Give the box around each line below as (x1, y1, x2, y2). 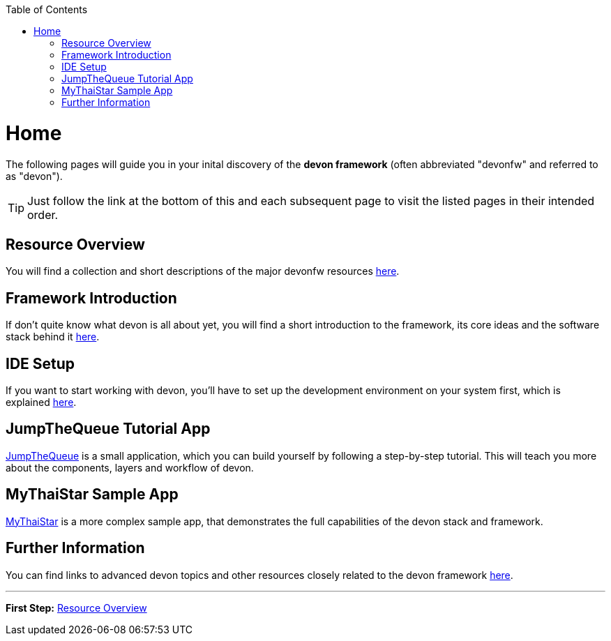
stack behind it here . (6, 331, 100, 343)
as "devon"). (6, 169, 63, 182)
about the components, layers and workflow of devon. (6, 461, 254, 474)
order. (27, 207, 59, 222)
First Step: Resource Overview (6, 601, 147, 614)
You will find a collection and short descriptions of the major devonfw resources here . (6, 265, 400, 278)
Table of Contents (6, 3, 88, 15)
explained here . (6, 396, 77, 409)
